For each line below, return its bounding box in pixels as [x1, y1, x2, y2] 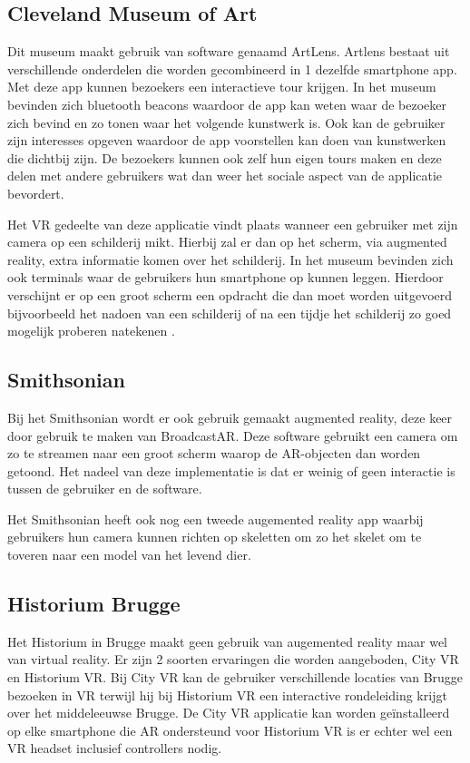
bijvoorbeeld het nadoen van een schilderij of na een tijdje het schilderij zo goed [7, 303, 452, 322]
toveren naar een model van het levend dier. [7, 545, 251, 564]
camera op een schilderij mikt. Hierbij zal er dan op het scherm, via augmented [7, 232, 447, 251]
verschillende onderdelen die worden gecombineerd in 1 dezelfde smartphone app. [7, 59, 457, 78]
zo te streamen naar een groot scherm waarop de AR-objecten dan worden [7, 444, 421, 463]
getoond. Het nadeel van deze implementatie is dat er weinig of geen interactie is [7, 461, 455, 480]
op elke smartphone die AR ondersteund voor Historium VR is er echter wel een [7, 720, 453, 739]
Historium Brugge [7, 590, 181, 618]
